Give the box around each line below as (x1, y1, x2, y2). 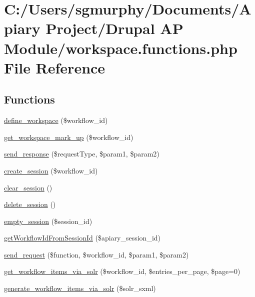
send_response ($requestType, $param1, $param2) (4, 148, 159, 159)
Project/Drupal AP (45, 18, 183, 38)
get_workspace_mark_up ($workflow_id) (4, 131, 133, 142)
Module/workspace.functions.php (4, 37, 237, 58)
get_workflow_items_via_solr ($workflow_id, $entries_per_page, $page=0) (4, 266, 240, 276)
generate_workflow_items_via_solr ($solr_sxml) (4, 283, 156, 293)
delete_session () (4, 199, 56, 209)
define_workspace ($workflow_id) (4, 115, 108, 125)
